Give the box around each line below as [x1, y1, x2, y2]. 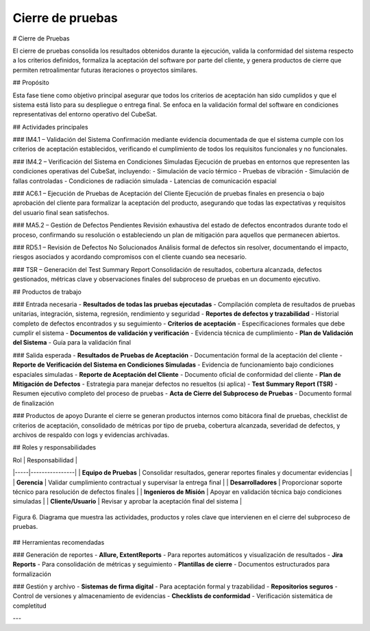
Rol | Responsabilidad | [12, 456, 78, 464]
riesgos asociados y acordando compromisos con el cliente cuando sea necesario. [12, 253, 247, 261]
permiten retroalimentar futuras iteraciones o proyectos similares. [12, 66, 198, 74]
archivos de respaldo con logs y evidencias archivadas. [12, 431, 169, 438]
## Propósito [12, 79, 49, 87]
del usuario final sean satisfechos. [12, 208, 110, 216]
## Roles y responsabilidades [12, 443, 96, 451]
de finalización [12, 399, 54, 407]
